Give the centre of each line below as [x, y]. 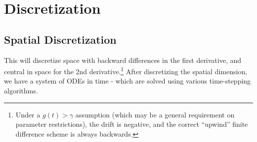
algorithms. [21, 91]
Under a [28, 114]
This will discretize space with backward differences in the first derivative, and [123, 60]
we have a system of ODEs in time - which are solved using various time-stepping [128, 81]
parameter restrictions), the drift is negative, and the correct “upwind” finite [132, 124]
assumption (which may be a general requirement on [155, 114]
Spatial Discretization [60, 39]
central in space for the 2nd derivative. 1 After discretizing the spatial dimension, [126, 71]
